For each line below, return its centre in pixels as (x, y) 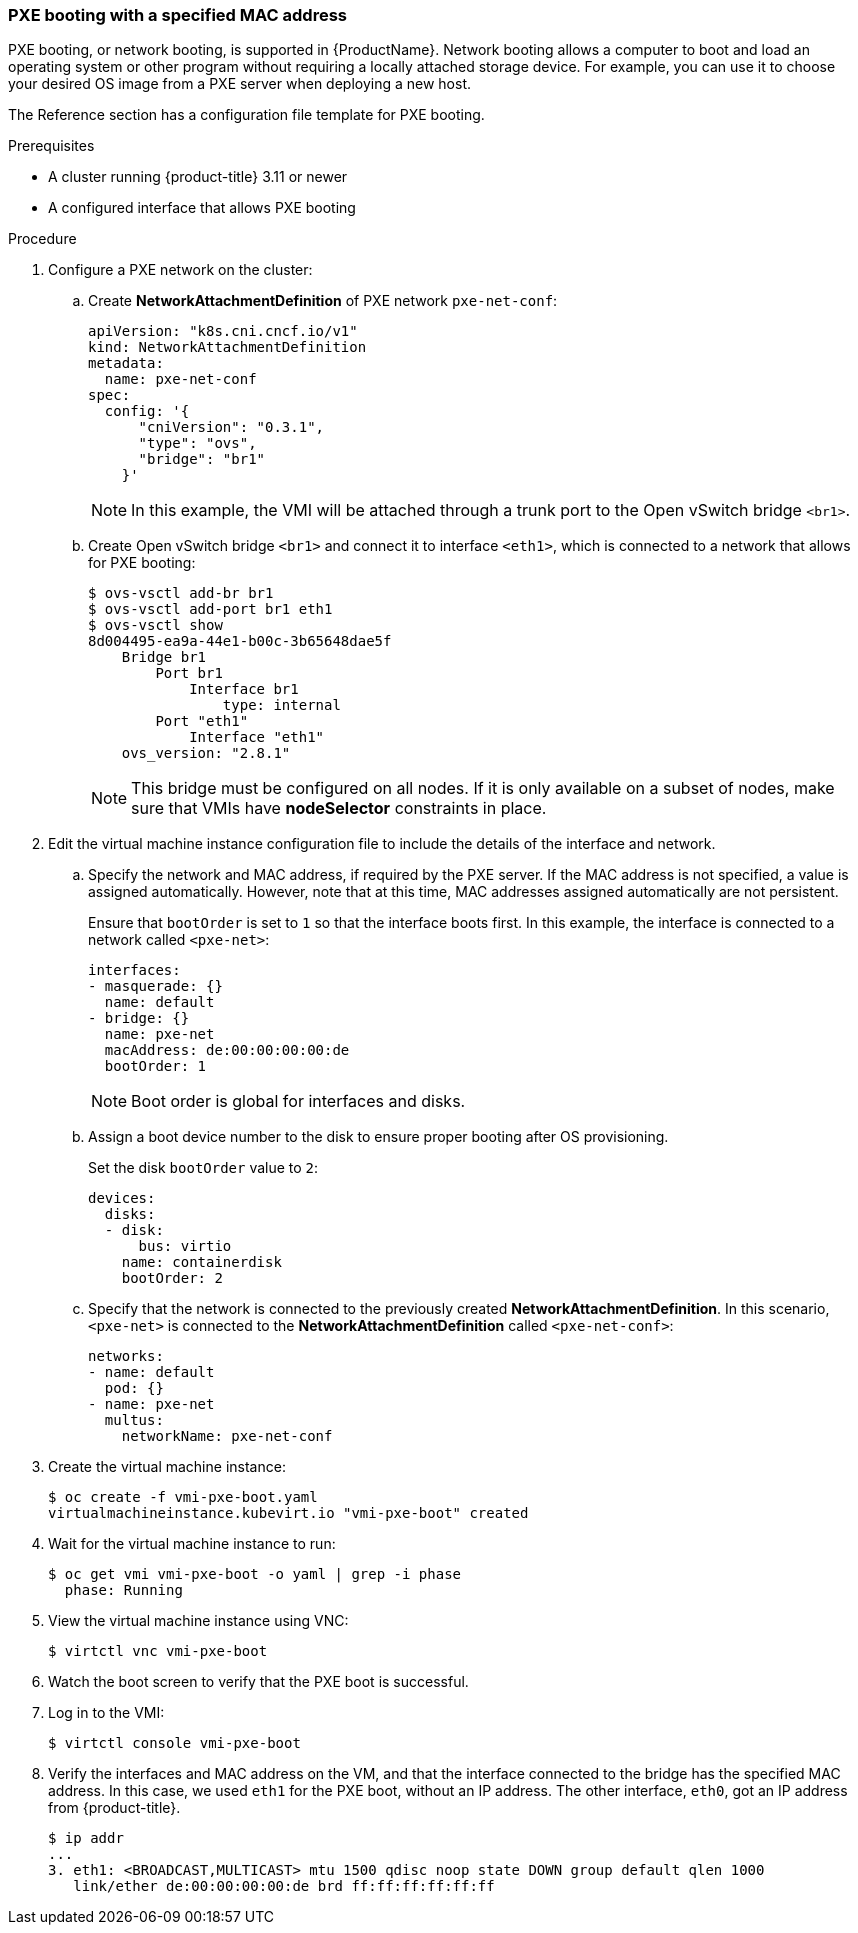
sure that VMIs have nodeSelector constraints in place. (339, 808)
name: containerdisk (201, 1262)
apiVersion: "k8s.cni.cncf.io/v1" (223, 331)
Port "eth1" (202, 721)
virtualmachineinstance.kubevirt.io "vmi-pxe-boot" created (288, 1513)
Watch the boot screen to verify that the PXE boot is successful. (258, 1682)
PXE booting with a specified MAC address (177, 15)
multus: (134, 1420)
